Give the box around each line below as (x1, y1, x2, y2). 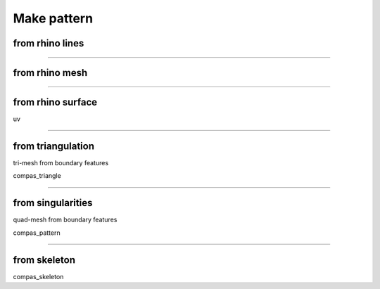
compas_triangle (13, 172, 61, 180)
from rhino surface (13, 96, 98, 108)
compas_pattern (13, 229, 61, 237)
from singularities (13, 197, 93, 209)
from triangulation (13, 140, 95, 152)
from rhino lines (13, 37, 84, 49)
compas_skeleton (13, 272, 64, 281)
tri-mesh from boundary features (13, 159, 109, 167)
